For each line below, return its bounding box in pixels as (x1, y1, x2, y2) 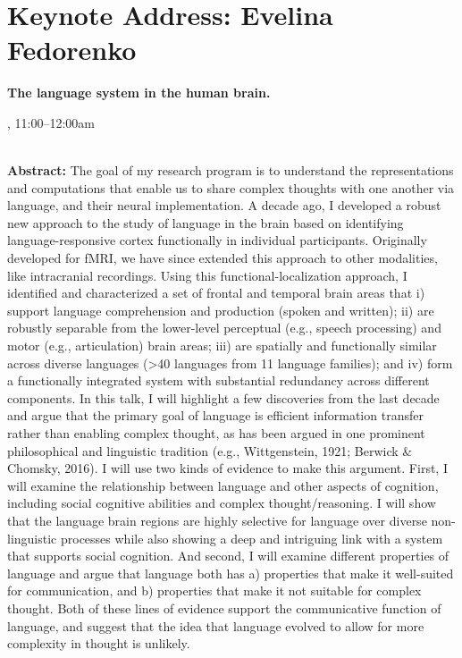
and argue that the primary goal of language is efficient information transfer (7, 406, 424, 425)
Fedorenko (7, 31, 137, 68)
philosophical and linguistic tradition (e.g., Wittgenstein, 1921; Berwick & (7, 441, 413, 460)
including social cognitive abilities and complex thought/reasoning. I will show (7, 493, 436, 512)
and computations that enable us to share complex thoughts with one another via (7, 178, 455, 197)
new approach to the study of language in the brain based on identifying (7, 213, 404, 232)
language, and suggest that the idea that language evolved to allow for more (7, 616, 424, 635)
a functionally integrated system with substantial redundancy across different (7, 371, 430, 390)
